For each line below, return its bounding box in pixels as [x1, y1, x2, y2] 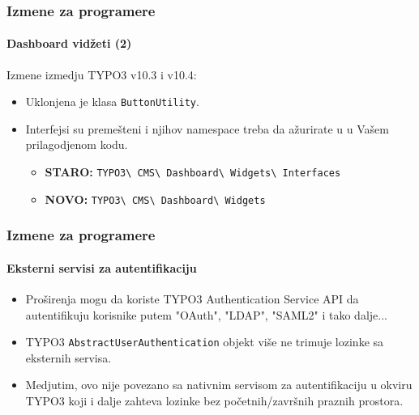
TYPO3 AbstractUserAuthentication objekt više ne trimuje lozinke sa [25, 333, 384, 350]
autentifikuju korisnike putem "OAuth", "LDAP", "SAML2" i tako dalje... [25, 306, 387, 323]
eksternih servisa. [25, 349, 112, 366]
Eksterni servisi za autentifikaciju [6, 259, 197, 276]
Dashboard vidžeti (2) [6, 35, 132, 52]
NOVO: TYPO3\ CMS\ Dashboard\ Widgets [45, 190, 266, 207]
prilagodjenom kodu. [25, 136, 128, 153]
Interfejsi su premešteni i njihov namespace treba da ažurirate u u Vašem [25, 120, 389, 137]
